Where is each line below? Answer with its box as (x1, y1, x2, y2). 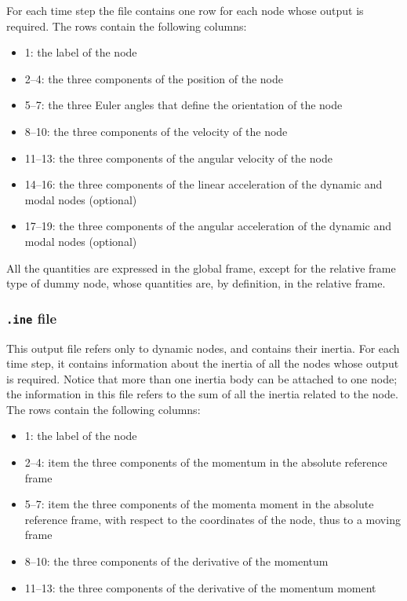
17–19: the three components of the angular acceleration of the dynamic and (24, 218, 392, 234)
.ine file (6, 308, 57, 328)
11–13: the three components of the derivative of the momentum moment (24, 579, 376, 596)
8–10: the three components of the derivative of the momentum (24, 553, 329, 570)
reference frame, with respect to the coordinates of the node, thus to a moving (24, 511, 401, 527)
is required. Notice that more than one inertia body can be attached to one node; (6, 370, 398, 387)
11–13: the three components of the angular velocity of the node (24, 149, 333, 166)
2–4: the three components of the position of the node (24, 70, 283, 86)
